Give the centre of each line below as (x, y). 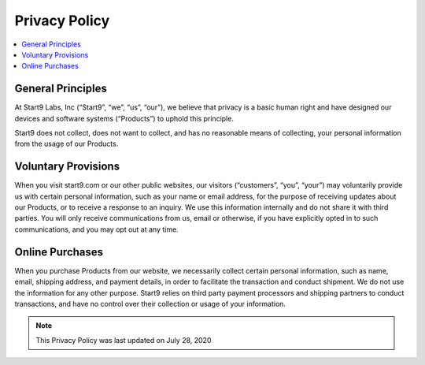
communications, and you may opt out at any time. (96, 229)
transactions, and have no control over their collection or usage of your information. (150, 304)
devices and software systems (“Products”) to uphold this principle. (124, 118)
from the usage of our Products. (67, 144)
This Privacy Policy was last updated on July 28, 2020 (124, 340)
